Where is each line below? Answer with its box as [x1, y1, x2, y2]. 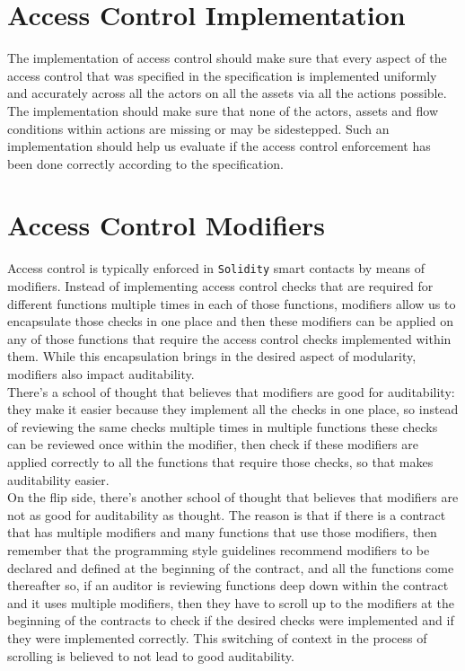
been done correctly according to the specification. [7, 154, 284, 172]
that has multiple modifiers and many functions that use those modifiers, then [7, 523, 437, 542]
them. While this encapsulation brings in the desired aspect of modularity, [7, 347, 417, 366]
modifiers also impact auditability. [7, 365, 195, 384]
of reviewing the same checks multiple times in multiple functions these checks [7, 417, 438, 436]
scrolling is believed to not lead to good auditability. [7, 646, 294, 665]
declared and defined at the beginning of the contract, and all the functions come [7, 558, 454, 577]
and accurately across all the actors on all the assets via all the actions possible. [7, 84, 447, 102]
